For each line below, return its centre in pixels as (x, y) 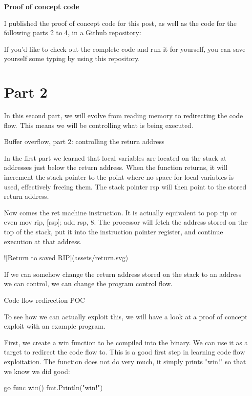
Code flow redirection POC (44, 300)
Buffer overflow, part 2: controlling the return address (84, 141)
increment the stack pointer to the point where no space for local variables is (119, 177)
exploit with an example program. (55, 326)
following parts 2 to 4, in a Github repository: (73, 32)
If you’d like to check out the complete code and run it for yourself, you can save (125, 49)
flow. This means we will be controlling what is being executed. (99, 125)
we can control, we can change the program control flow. (88, 283)
